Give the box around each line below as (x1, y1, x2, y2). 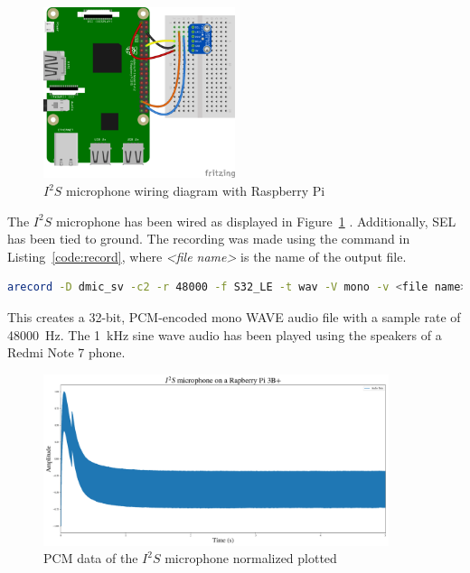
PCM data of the (43, 549, 138, 568)
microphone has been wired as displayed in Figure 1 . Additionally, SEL (55, 211, 456, 230)
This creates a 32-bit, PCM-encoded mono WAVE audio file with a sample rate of (7, 308, 461, 327)
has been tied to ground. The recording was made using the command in (7, 229, 410, 248)
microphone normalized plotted (164, 549, 337, 568)
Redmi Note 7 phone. (7, 343, 126, 362)
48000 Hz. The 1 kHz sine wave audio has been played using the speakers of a (7, 325, 442, 344)
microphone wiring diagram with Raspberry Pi (66, 181, 325, 200)
